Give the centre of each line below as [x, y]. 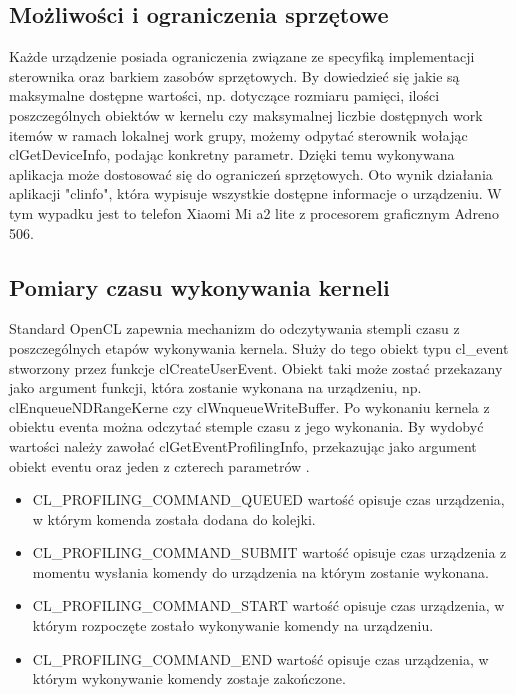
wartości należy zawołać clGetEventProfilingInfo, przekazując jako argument [243, 445]
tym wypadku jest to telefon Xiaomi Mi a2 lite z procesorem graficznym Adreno [254, 212]
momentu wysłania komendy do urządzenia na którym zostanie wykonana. [260, 571]
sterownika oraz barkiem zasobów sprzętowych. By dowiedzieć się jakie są [234, 75]
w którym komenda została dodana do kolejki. [174, 518]
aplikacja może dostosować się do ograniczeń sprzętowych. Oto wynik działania [251, 173]
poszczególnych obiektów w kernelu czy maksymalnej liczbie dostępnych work [246, 114]
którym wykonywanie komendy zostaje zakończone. [189, 678]
